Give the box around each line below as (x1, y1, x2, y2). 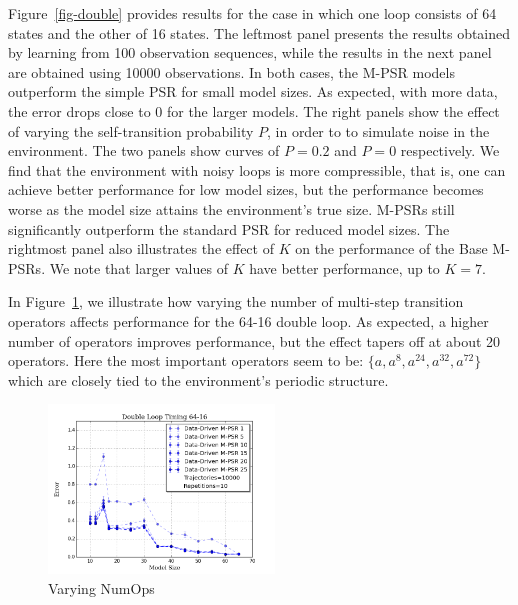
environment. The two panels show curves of (8, 140, 280, 161)
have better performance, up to (249, 257, 440, 278)
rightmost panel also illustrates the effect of (8, 238, 274, 259)
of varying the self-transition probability (8, 120, 254, 141)
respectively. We (400, 140, 500, 161)
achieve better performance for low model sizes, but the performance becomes (8, 179, 484, 200)
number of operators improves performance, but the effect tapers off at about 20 (8, 330, 501, 351)
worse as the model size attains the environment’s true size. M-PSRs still (8, 198, 455, 219)
